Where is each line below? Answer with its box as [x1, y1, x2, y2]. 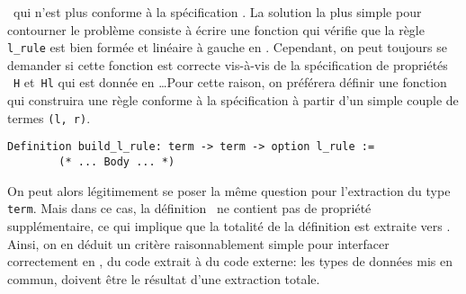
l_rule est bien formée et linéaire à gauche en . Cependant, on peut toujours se [7, 38, 447, 57]
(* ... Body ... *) [58, 156, 175, 168]
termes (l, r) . [7, 108, 91, 127]
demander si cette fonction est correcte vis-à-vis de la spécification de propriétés [7, 55, 448, 74]
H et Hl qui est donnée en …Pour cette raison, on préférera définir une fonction [13, 73, 447, 92]
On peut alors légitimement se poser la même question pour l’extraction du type [7, 181, 451, 200]
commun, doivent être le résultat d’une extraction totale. [7, 269, 320, 288]
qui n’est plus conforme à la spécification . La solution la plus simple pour [13, 3, 422, 21]
